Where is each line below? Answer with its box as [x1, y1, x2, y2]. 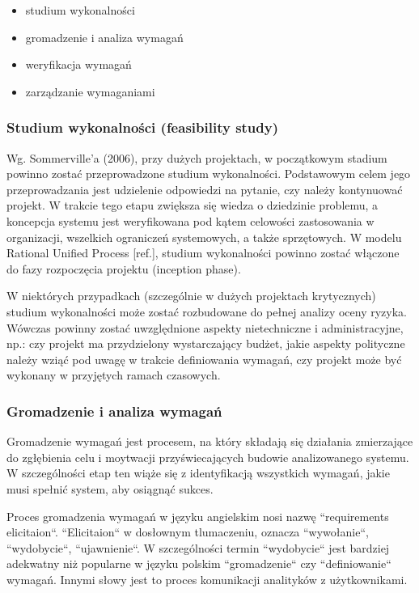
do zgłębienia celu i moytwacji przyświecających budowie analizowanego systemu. [6, 448, 409, 465]
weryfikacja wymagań [25, 56, 132, 73]
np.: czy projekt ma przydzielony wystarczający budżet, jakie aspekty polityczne [6, 335, 405, 352]
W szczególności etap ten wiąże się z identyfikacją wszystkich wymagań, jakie [6, 464, 390, 481]
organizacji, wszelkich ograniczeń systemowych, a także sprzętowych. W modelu [6, 228, 402, 245]
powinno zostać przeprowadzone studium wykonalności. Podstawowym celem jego [6, 165, 411, 182]
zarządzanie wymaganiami [25, 83, 155, 100]
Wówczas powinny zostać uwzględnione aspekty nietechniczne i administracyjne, [6, 319, 404, 336]
